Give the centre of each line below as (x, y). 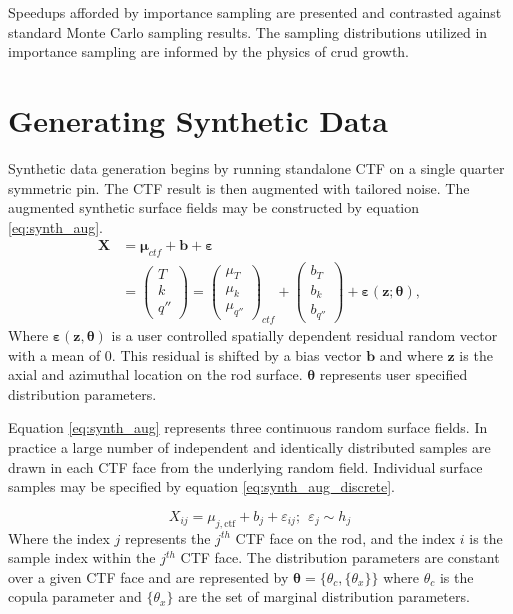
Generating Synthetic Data (198, 119)
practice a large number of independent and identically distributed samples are (249, 446)
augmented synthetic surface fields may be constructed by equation (214, 207)
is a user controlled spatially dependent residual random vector (304, 334)
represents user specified (393, 374)
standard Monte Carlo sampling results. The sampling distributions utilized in (248, 31)
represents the (168, 537)
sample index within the (82, 557)
